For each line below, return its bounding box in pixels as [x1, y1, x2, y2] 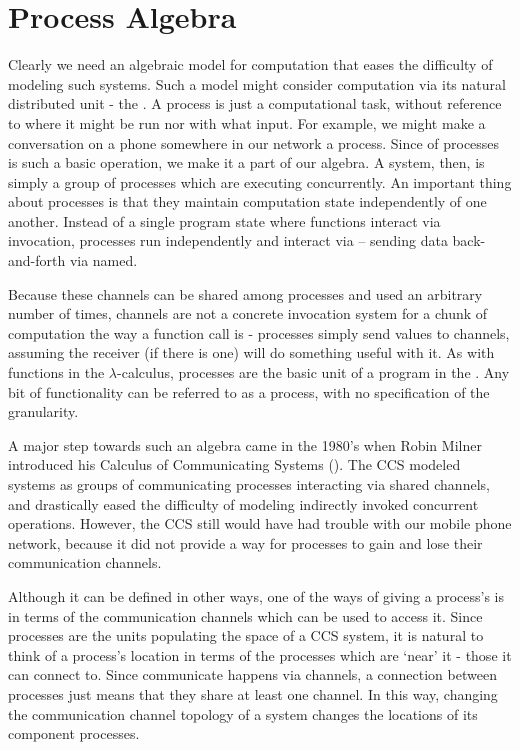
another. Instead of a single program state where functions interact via [8, 210, 441, 231]
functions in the [8, 362, 105, 383]
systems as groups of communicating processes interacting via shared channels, [8, 474, 490, 494]
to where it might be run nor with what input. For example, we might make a [8, 112, 486, 133]
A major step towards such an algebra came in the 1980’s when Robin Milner [8, 434, 482, 455]
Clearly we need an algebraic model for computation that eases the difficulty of [8, 54, 493, 75]
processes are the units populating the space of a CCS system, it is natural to [8, 625, 484, 646]
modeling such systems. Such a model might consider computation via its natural [8, 73, 506, 94]
